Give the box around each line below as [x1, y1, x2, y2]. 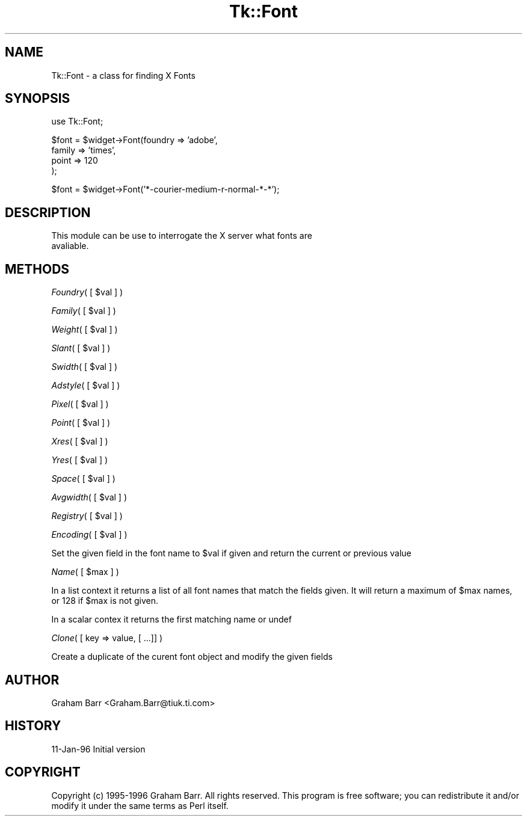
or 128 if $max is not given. [51, 595, 158, 606]
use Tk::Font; [51, 116, 103, 127]
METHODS [5, 261, 70, 277]
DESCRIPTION [5, 204, 91, 220]
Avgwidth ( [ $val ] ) [51, 492, 128, 503]
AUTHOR [5, 672, 60, 687]
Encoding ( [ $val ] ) [51, 529, 128, 540]
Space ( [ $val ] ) [51, 473, 116, 484]
